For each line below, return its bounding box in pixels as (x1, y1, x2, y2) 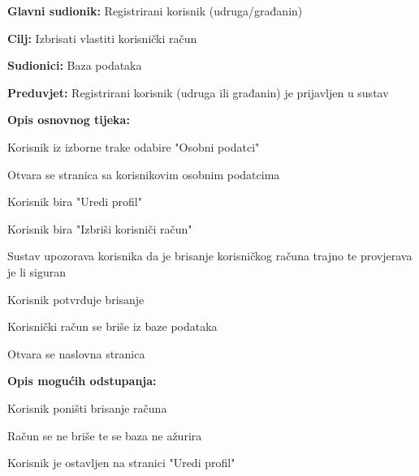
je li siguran (7, 263, 67, 280)
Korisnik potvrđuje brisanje (7, 290, 145, 307)
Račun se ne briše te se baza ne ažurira (7, 427, 202, 444)
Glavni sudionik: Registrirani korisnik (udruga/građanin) (7, 2, 303, 19)
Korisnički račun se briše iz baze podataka (7, 318, 218, 335)
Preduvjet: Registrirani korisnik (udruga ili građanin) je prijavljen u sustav (7, 84, 389, 101)
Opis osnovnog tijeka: (7, 111, 130, 128)
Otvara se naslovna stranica (7, 345, 145, 362)
